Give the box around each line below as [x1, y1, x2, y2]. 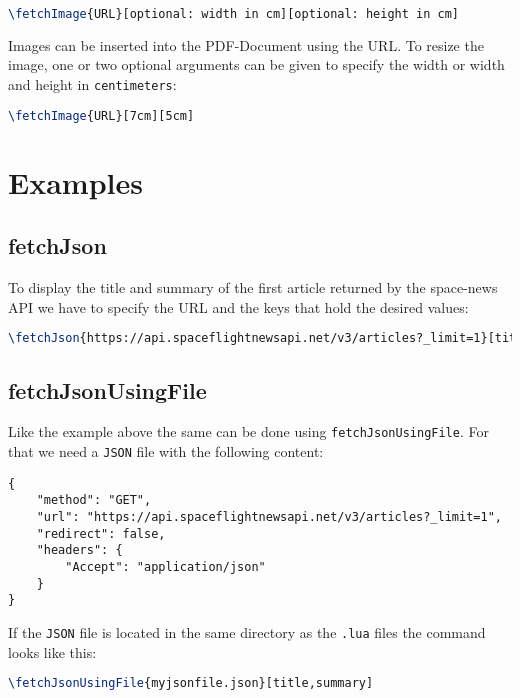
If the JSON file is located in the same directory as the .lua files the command [8, 622, 486, 642]
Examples [8, 161, 143, 202]
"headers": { [36, 543, 123, 558]
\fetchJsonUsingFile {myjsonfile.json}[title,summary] [8, 676, 374, 691]
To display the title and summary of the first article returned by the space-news [8, 277, 498, 298]
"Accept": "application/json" [65, 560, 266, 575]
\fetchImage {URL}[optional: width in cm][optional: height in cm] [8, 7, 460, 21]
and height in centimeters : [8, 74, 177, 95]
